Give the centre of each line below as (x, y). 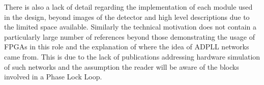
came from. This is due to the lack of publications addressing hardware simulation (132, 56)
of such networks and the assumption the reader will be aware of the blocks (122, 66)
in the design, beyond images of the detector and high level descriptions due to (127, 17)
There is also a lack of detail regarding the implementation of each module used (128, 7)
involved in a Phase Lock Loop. (53, 77)
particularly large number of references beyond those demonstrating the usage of (129, 36)
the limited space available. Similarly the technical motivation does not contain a (130, 27)
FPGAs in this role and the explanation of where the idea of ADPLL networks (127, 47)
